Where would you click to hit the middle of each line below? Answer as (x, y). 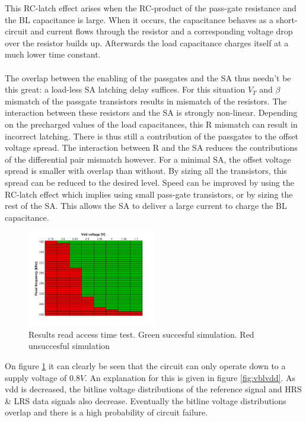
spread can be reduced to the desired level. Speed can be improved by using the (150, 182)
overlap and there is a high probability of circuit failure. (106, 412)
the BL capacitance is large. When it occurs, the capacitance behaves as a (139, 19)
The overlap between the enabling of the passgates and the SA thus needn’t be (148, 77)
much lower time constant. (53, 54)
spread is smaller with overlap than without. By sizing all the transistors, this (146, 171)
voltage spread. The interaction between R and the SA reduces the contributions (151, 147)
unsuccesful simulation (69, 346)
